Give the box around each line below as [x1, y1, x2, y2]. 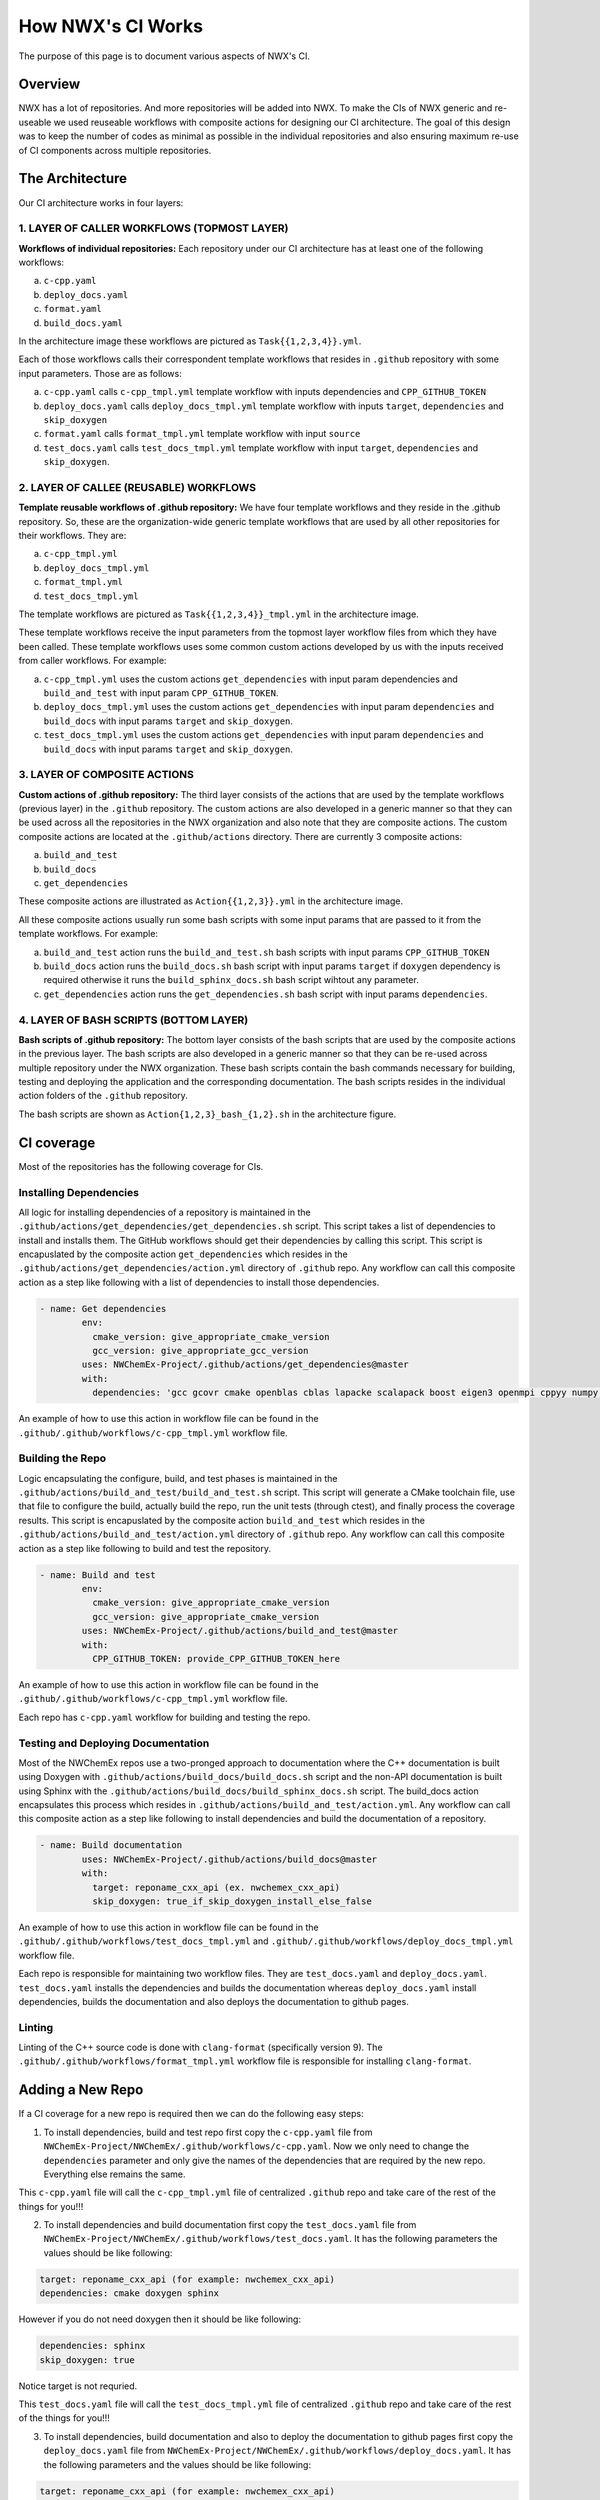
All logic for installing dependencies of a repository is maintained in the [18, 1206, 311, 1218]
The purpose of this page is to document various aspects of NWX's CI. [18, 50, 310, 62]
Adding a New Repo [18, 2081, 144, 2099]
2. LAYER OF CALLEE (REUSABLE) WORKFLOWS [18, 480, 257, 494]
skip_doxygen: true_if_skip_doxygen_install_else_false [91, 1895, 372, 1907]
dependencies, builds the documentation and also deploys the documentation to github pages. [18, 1995, 409, 2007]
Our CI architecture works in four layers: [18, 196, 184, 209]
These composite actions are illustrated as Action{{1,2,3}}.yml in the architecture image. [18, 895, 404, 907]
